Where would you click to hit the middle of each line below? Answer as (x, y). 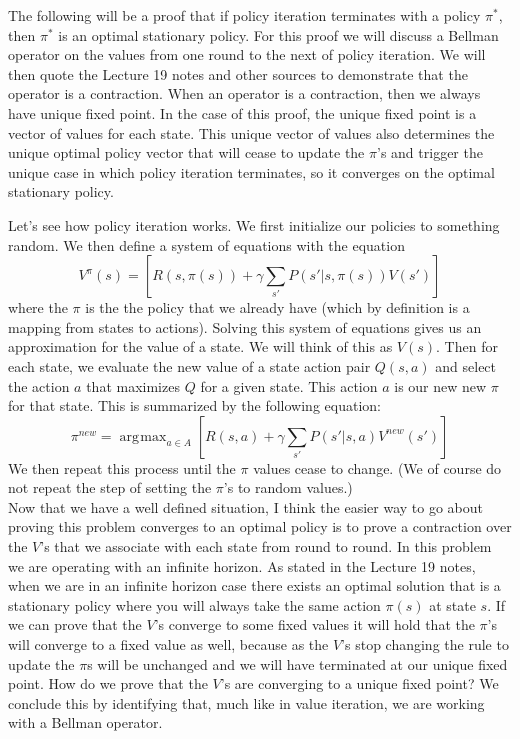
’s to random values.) (288, 487)
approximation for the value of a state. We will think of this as (200, 346)
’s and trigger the (430, 152)
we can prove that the (75, 624)
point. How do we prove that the (108, 683)
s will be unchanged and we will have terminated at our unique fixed (297, 663)
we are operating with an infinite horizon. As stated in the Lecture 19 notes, (242, 565)
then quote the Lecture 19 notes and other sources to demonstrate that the (238, 73)
